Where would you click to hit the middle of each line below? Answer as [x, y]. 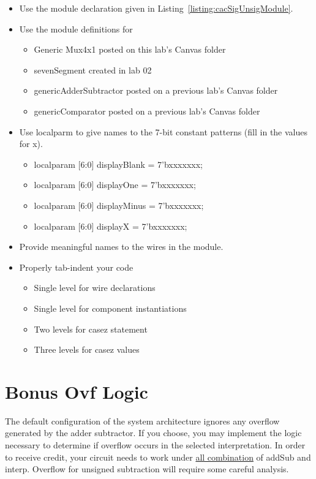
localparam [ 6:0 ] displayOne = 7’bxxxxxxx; [115, 185]
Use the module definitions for [76, 28]
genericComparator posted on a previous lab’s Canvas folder [147, 111]
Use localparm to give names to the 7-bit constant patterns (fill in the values [163, 131]
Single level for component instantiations [110, 308]
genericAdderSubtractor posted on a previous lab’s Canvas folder [156, 90]
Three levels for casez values [87, 349]
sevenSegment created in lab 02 [93, 70]
